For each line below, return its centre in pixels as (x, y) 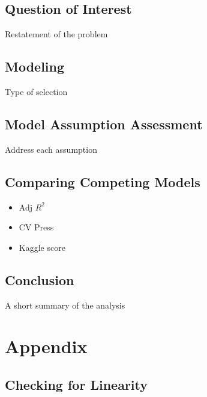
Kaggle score (42, 247)
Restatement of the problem (56, 34)
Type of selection (36, 91)
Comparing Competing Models (103, 181)
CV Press (36, 227)
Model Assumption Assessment (104, 124)
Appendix (46, 346)
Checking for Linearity (76, 384)
